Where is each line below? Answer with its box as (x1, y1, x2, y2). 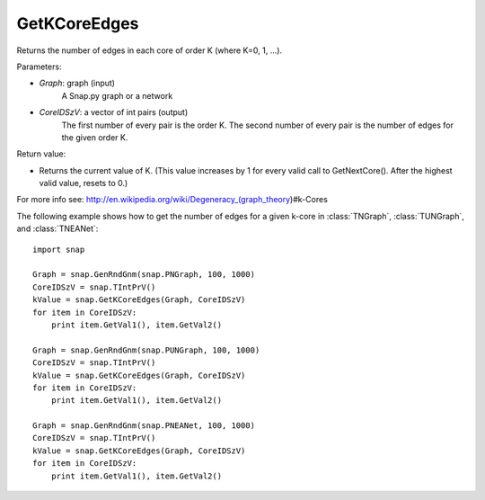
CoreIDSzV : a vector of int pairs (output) (39, 107, 189, 118)
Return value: (16, 148, 66, 159)
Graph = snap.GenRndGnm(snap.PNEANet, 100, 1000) (32, 421, 256, 431)
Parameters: (16, 61, 62, 72)
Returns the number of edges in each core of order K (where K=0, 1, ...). (16, 45, 283, 56)
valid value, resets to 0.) (39, 178, 128, 189)
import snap (32, 244, 85, 254)
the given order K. (61, 131, 128, 143)
